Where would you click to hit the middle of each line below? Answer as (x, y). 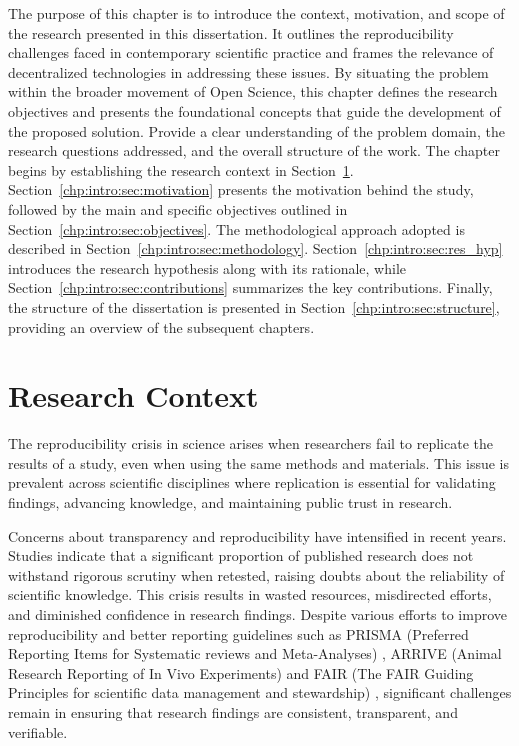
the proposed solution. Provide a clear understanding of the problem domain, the (256, 130)
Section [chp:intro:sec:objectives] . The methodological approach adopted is (236, 228)
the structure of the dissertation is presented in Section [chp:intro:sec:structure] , (254, 306)
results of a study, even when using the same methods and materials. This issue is (258, 462)
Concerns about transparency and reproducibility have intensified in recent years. (257, 535)
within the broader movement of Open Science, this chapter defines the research (253, 91)
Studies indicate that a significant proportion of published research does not (241, 555)
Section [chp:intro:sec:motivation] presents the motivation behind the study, (241, 189)
